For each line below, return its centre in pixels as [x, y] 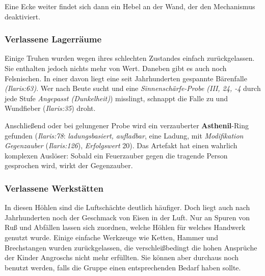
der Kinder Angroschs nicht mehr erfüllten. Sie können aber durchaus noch [122, 257]
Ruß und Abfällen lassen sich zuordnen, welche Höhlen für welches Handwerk [125, 227]
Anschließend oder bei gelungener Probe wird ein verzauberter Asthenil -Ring [127, 125]
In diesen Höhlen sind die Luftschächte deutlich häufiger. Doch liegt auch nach [127, 207]
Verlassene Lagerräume [53, 39]
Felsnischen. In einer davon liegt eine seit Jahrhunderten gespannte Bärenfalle [126, 78]
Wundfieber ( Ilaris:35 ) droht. [50, 108]
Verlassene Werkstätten [54, 188]
